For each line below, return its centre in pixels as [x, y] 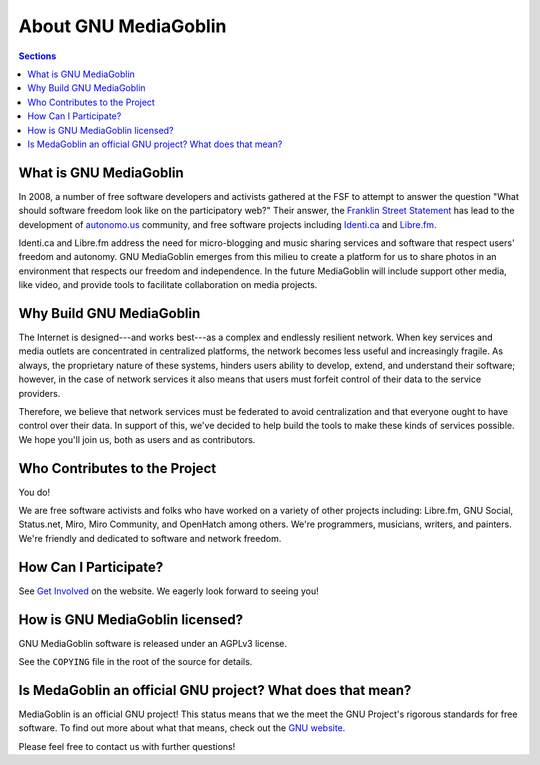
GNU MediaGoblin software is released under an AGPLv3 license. [152, 643]
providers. [39, 393]
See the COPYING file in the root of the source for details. [135, 662]
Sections [37, 56]
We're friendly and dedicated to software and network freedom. [150, 538]
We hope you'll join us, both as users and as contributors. [137, 439]
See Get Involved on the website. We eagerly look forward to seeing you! [168, 591]
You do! [34, 492]
